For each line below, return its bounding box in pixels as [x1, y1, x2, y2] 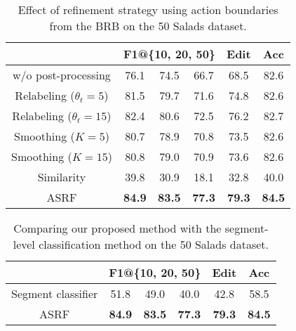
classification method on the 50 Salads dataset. [39, 236, 269, 252]
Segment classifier [11, 285, 98, 301]
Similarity [37, 169, 86, 185]
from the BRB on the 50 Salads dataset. [49, 18, 247, 34]
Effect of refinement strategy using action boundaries [18, 1, 278, 18]
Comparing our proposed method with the [13, 220, 222, 236]
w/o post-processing [13, 67, 111, 83]
